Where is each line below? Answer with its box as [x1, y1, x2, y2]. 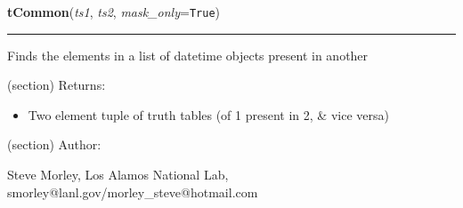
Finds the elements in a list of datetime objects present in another [7, 45, 369, 64]
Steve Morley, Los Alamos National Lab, [7, 165, 229, 184]
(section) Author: [7, 135, 102, 154]
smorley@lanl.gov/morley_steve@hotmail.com [7, 182, 258, 201]
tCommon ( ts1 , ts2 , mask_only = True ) [7, 3, 220, 20]
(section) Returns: [7, 76, 106, 94]
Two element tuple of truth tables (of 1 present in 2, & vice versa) [28, 105, 389, 124]
